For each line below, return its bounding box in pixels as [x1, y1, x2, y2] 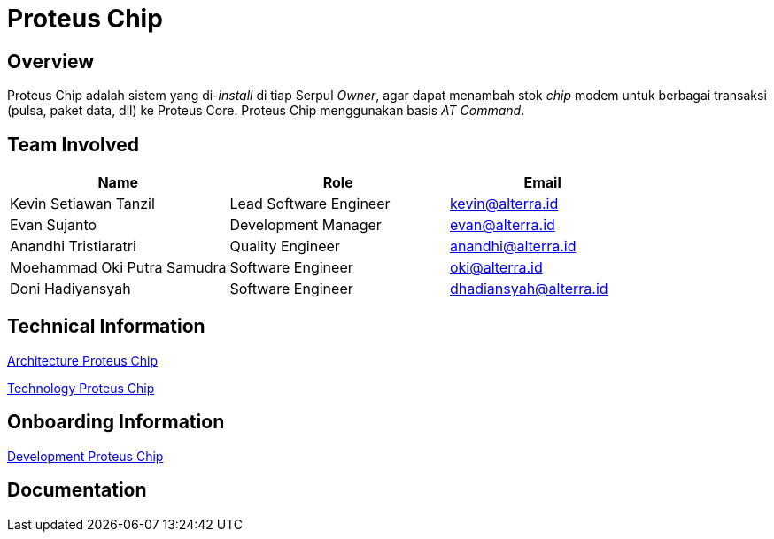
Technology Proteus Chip [7, 380, 155, 396]
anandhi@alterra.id [449, 237, 577, 256]
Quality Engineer [229, 237, 340, 256]
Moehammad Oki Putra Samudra [10, 258, 227, 277]
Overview [7, 50, 95, 73]
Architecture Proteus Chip [7, 352, 159, 368]
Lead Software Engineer [229, 195, 391, 213]
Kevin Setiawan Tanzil [10, 195, 155, 213]
